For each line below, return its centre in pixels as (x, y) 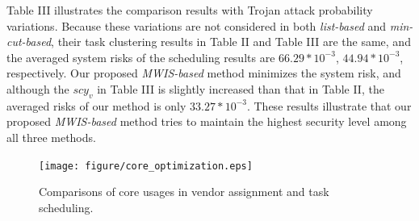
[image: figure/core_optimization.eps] (146, 166)
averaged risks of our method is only (96, 105)
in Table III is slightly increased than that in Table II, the (241, 88)
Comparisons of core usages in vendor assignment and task (184, 192)
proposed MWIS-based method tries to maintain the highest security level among (207, 121)
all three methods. (51, 137)
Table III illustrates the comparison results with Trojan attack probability (190, 10)
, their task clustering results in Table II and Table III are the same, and (231, 42)
